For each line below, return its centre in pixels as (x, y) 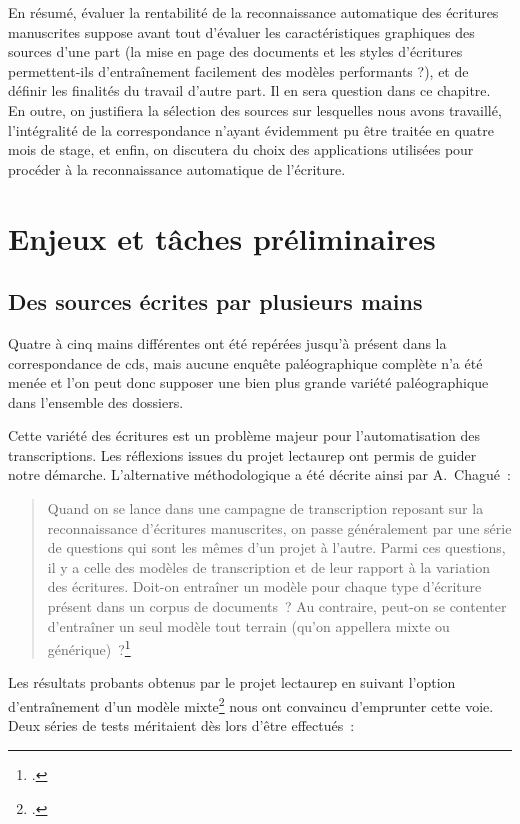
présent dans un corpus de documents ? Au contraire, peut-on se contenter (277, 606)
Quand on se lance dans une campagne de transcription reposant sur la (265, 508)
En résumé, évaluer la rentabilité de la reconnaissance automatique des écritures (253, 12)
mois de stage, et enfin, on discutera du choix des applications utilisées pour (241, 149)
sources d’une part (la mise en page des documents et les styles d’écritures (235, 51)
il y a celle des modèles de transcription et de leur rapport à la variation (269, 566)
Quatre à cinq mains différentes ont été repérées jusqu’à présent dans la (227, 342)
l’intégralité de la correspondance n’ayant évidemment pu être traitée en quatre (251, 129)
